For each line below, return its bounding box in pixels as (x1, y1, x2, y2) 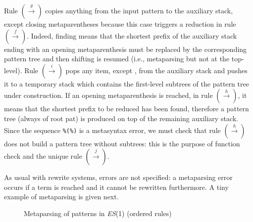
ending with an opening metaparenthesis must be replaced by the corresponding (4, 44, 247, 54)
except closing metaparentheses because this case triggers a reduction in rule (4, 19, 236, 29)
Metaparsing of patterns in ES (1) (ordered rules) (24, 208, 172, 218)
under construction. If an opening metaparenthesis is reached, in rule (4, 90, 213, 100)
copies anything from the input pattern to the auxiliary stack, (45, 5, 233, 15)
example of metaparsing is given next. (4, 191, 119, 202)
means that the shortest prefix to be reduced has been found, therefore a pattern (4, 103, 249, 114)
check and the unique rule (4, 151, 82, 161)
